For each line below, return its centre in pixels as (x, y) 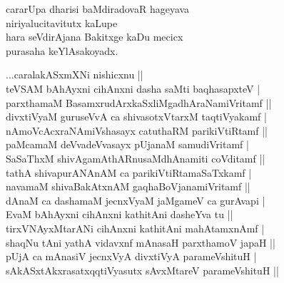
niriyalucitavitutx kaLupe (62, 22)
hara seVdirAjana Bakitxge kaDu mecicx (95, 37)
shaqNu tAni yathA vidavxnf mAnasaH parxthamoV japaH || (141, 242)
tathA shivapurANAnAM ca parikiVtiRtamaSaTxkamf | (129, 172)
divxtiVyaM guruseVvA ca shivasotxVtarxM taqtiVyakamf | (136, 117)
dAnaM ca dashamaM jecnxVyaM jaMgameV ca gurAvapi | (136, 200)
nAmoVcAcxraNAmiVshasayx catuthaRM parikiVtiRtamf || (137, 130)
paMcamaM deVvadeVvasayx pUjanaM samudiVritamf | (127, 144)
